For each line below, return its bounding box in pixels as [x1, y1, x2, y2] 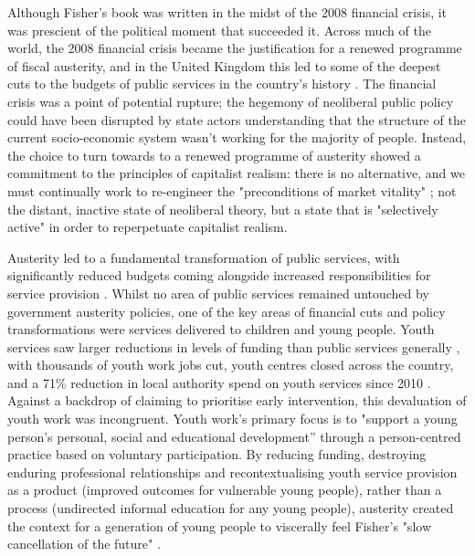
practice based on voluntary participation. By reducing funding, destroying [7, 445, 427, 464]
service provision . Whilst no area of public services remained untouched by [7, 283, 429, 302]
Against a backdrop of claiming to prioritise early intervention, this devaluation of [7, 391, 467, 410]
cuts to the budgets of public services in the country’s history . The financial [7, 74, 437, 93]
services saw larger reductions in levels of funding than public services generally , [7, 337, 460, 356]
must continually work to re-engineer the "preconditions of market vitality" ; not [7, 181, 457, 200]
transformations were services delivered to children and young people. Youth [7, 320, 435, 339]
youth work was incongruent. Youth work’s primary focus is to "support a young [7, 409, 458, 428]
